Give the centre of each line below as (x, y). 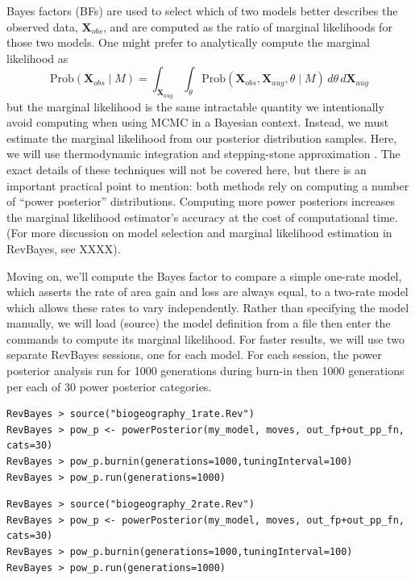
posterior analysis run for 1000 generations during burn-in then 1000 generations (205, 371)
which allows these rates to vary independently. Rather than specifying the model (208, 307)
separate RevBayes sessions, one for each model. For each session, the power (194, 355)
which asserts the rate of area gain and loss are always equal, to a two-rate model (207, 292)
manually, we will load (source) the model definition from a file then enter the (199, 323)
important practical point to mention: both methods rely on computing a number (208, 185)
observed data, (42, 26)
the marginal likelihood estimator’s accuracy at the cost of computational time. (202, 217)
